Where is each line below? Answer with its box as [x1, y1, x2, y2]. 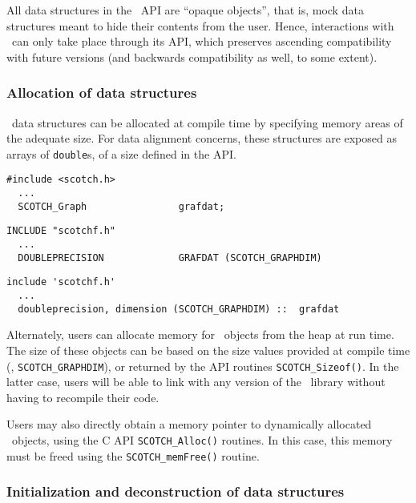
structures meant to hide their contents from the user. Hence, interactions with [6, 17, 394, 34]
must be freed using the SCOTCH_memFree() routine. [6, 447, 260, 464]
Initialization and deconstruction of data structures [6, 481, 345, 501]
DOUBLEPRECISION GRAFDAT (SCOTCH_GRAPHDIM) [18, 251, 322, 264]
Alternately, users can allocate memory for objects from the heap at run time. [6, 326, 394, 343]
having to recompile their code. [6, 388, 160, 405]
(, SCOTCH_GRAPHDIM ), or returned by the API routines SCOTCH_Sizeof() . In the [6, 357, 399, 374]
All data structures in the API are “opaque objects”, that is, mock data [6, 2, 364, 18]
